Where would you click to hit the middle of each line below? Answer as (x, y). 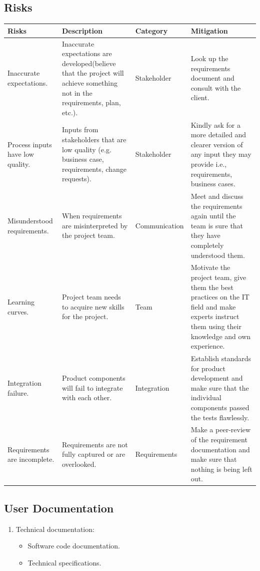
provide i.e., (209, 164)
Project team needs (91, 297)
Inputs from (80, 129)
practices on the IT (220, 297)
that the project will (93, 73)
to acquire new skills (93, 306)
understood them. (218, 255)
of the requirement (219, 439)
